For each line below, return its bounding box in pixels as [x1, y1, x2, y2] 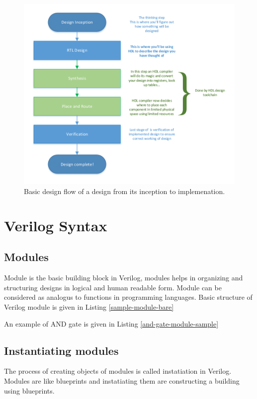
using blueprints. [4, 385, 55, 396]
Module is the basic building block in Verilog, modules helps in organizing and [4, 272, 243, 283]
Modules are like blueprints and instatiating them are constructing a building [4, 375, 240, 386]
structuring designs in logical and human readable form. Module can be [4, 282, 222, 292]
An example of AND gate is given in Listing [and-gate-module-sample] [4, 318, 219, 329]
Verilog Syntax [4, 215, 107, 235]
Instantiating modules [4, 342, 119, 358]
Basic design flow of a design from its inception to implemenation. [24, 186, 225, 197]
